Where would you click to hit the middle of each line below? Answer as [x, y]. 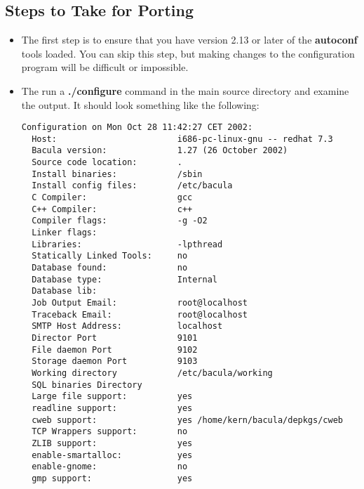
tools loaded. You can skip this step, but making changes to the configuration [188, 53]
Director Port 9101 [115, 338]
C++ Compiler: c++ [112, 209]
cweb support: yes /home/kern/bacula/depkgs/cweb [187, 420]
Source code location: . [107, 163]
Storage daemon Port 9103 [115, 361]
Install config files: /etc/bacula [132, 186]
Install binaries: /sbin [117, 174]
